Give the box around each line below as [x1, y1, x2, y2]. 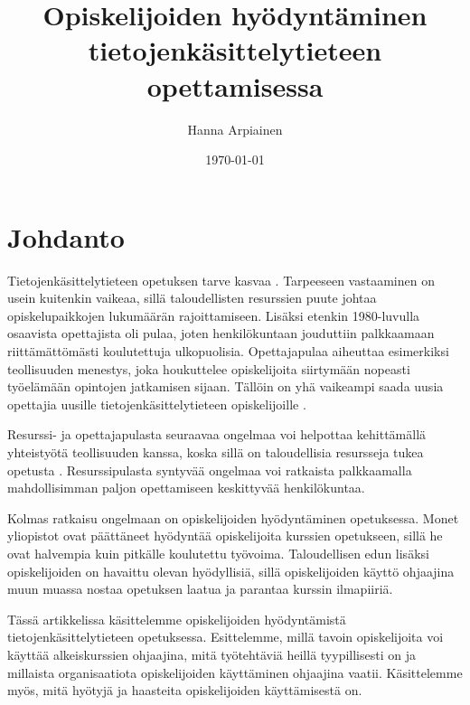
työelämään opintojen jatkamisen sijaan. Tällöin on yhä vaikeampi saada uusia [7, 377, 444, 396]
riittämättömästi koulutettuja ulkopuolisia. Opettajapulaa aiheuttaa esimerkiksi [7, 342, 449, 360]
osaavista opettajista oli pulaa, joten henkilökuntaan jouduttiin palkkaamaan [7, 324, 435, 343]
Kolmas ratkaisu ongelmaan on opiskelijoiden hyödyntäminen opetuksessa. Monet [7, 508, 459, 527]
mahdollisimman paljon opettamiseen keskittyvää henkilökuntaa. [7, 478, 365, 497]
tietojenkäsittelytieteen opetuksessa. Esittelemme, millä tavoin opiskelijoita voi [7, 627, 444, 646]
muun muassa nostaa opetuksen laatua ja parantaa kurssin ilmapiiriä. [7, 579, 393, 598]
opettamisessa [146, 67, 324, 104]
